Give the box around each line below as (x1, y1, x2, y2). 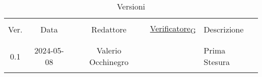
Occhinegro (89, 56, 129, 68)
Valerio (96, 44, 121, 56)
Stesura (204, 56, 230, 68)
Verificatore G (150, 22, 196, 36)
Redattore (91, 23, 126, 35)
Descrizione (204, 23, 244, 35)
